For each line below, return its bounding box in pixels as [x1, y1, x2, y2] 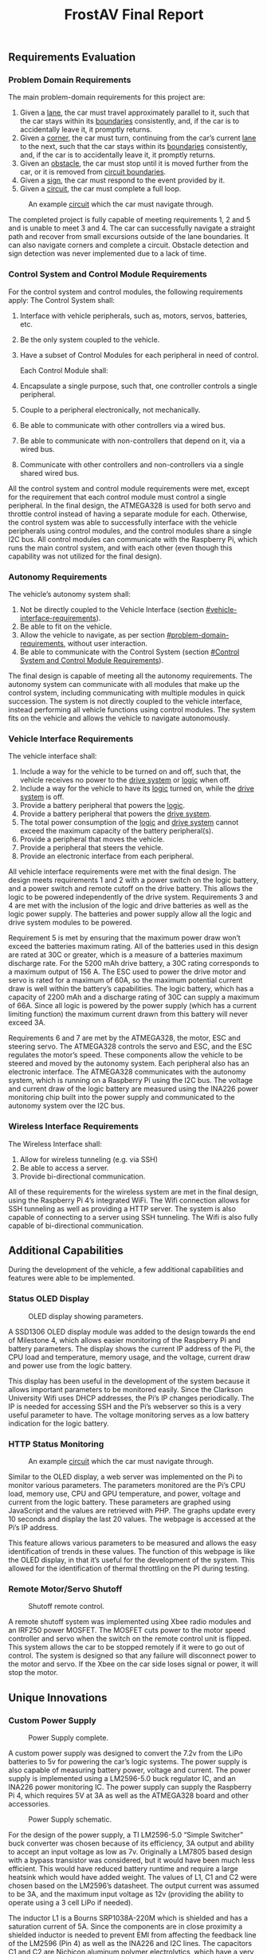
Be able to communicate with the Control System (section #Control [19, 647, 240, 657]
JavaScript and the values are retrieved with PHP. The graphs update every [8, 1506, 256, 1516]
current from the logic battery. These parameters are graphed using [8, 1497, 231, 1507]
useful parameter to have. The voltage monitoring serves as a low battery [8, 1410, 249, 1419]
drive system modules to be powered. [8, 918, 133, 928]
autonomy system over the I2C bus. [8, 1101, 125, 1111]
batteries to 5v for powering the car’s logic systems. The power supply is [8, 1757, 248, 1767]
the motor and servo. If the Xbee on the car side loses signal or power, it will [8, 1659, 258, 1669]
